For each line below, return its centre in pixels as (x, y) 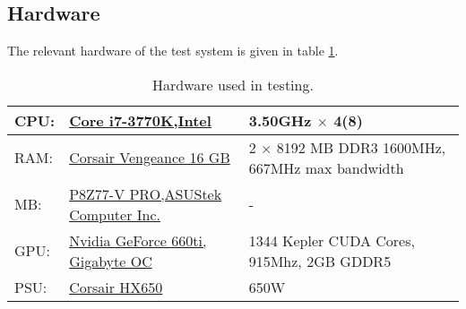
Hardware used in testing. (233, 84)
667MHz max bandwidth (326, 167)
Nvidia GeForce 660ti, (138, 240)
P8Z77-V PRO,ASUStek (146, 193)
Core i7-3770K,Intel (140, 120)
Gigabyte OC (111, 261)
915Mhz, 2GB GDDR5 (320, 261)
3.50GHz (280, 120)
